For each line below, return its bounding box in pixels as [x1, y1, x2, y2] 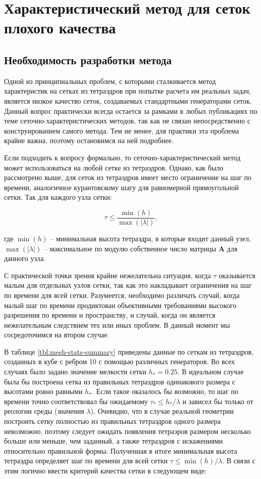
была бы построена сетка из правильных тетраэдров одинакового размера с [4, 376, 236, 386]
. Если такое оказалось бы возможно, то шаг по [91, 386, 238, 397]
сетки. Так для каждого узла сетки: [4, 192, 112, 202]
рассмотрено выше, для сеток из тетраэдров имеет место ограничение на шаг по [4, 172, 252, 183]
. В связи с [222, 455, 255, 466]
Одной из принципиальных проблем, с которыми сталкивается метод [4, 75, 216, 86]
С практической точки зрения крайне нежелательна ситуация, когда [4, 270, 211, 280]
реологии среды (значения [4, 406, 84, 416]
